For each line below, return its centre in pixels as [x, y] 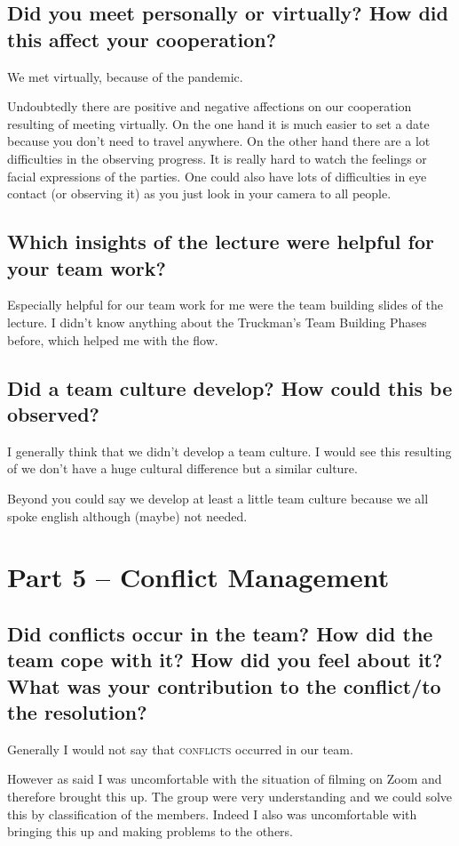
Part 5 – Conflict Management [198, 577]
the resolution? [77, 712]
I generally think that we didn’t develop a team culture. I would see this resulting [229, 451]
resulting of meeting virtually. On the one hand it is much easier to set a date [218, 123]
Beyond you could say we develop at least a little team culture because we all [218, 498]
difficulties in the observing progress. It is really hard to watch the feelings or [217, 158]
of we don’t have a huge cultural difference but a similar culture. [182, 468]
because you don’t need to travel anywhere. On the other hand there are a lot [219, 141]
